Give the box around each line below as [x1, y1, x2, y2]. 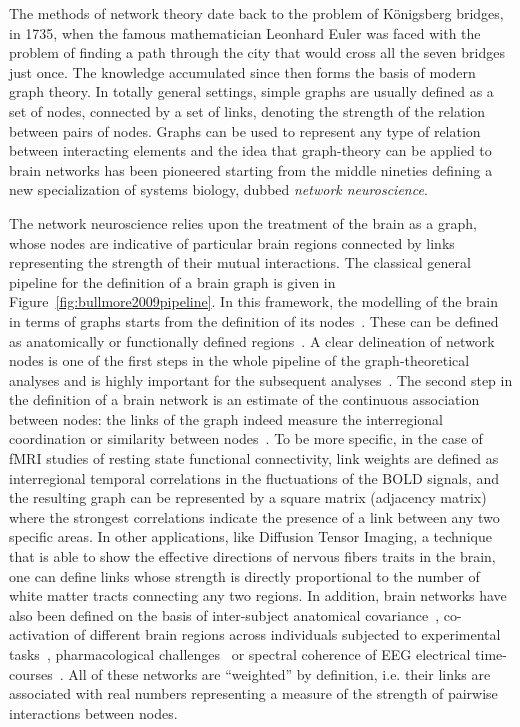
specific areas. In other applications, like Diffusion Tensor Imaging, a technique [9, 526, 492, 547]
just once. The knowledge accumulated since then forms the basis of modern [9, 61, 476, 82]
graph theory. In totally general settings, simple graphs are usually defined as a [9, 81, 494, 102]
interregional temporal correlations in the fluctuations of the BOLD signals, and [9, 467, 499, 488]
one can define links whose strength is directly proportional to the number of [9, 565, 480, 586]
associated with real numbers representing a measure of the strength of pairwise [9, 683, 498, 704]
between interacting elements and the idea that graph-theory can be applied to [9, 140, 492, 161]
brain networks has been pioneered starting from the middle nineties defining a [9, 159, 493, 180]
